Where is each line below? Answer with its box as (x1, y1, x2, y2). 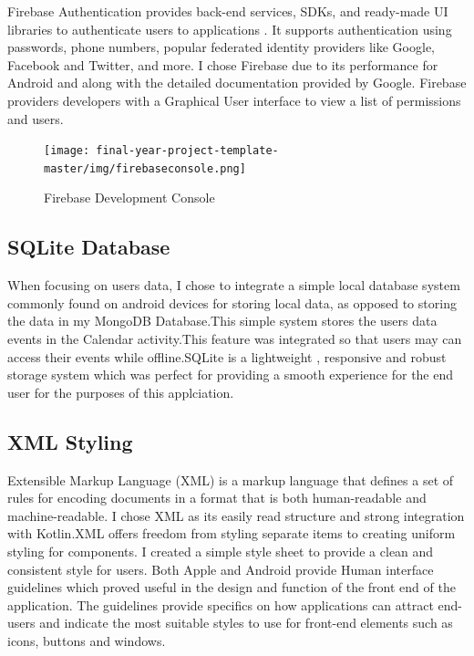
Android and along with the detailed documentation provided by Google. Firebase (7, 73, 467, 92)
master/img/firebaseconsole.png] (44, 161, 246, 175)
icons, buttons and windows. (7, 630, 166, 650)
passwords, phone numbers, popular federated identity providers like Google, (7, 37, 435, 57)
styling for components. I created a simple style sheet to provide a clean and (7, 542, 434, 560)
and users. (7, 109, 64, 128)
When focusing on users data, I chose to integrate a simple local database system (7, 276, 460, 295)
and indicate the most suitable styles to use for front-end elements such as (39, 613, 453, 632)
